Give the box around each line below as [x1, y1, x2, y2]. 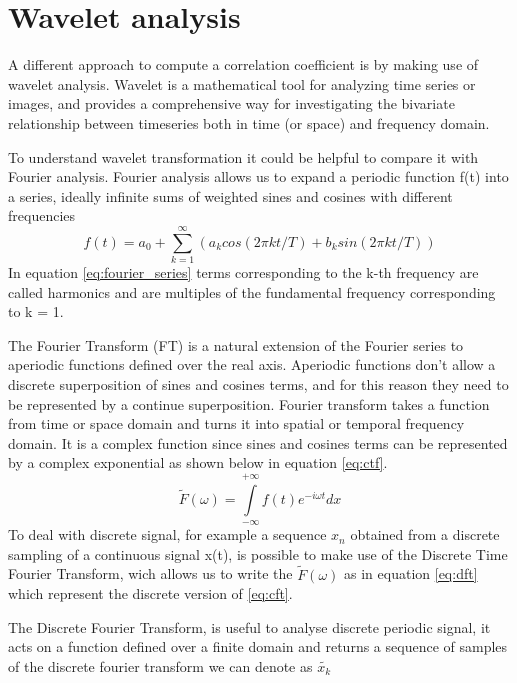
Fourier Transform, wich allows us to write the [8, 563, 293, 584]
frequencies [8, 205, 76, 226]
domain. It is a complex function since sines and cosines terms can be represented [8, 432, 508, 453]
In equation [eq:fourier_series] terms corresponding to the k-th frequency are [8, 262, 479, 282]
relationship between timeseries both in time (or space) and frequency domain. [8, 112, 490, 133]
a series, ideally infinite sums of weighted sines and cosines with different [8, 185, 453, 206]
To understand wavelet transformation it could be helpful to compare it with [8, 146, 479, 167]
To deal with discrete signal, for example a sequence [8, 524, 327, 545]
